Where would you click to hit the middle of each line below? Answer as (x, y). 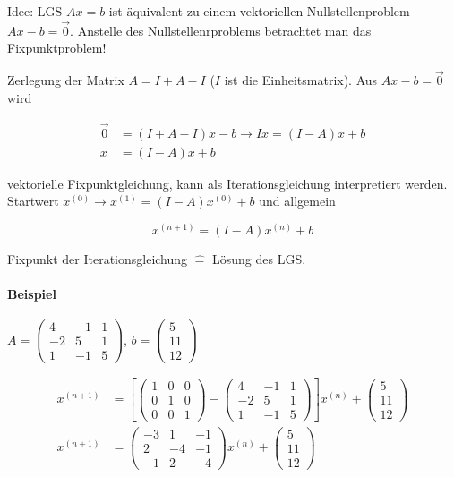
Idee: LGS (35, 11)
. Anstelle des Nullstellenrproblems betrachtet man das (221, 30)
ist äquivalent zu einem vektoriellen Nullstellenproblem (259, 11)
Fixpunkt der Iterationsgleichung (98, 258)
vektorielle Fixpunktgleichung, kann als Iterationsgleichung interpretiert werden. (227, 183)
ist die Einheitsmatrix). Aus (301, 80)
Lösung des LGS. (259, 258)
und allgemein (297, 201)
